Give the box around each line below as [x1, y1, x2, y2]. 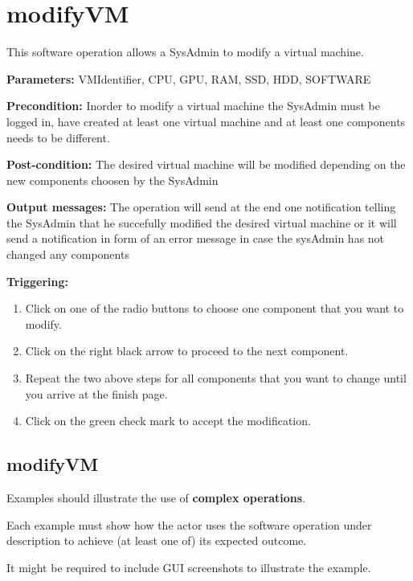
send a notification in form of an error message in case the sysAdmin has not [6, 230, 385, 247]
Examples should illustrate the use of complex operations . [6, 489, 306, 506]
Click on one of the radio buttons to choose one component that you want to [25, 300, 404, 317]
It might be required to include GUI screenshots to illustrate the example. [6, 558, 371, 575]
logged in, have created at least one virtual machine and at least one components [6, 113, 406, 129]
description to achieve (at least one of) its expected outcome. [6, 532, 307, 549]
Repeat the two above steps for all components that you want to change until [25, 370, 407, 387]
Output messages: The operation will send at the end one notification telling [6, 198, 396, 215]
